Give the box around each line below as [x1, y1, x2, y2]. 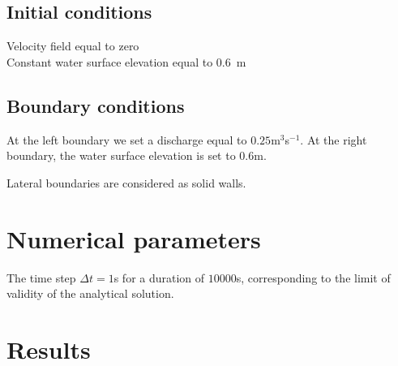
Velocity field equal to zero [6, 37, 139, 54]
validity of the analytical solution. [6, 285, 174, 302]
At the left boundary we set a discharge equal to [6, 131, 247, 148]
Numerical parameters [6, 222, 261, 255]
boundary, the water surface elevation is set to [6, 147, 236, 164]
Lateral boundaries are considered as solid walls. [6, 174, 246, 191]
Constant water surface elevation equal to [6, 53, 213, 70]
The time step [6, 269, 76, 286]
